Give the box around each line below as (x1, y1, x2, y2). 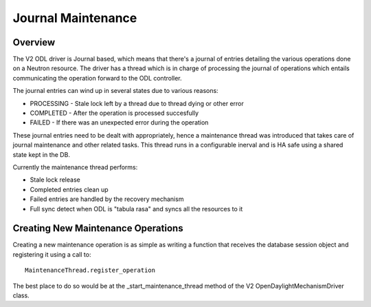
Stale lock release (30, 176, 80, 184)
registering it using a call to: (12, 250, 91, 258)
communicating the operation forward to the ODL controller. (12, 74, 182, 82)
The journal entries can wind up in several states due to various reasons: (12, 87, 219, 95)
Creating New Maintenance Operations (12, 222, 183, 234)
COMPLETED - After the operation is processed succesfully (30, 109, 199, 117)
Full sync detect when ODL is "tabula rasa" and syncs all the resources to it (30, 204, 243, 213)
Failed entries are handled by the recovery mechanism (30, 195, 184, 203)
